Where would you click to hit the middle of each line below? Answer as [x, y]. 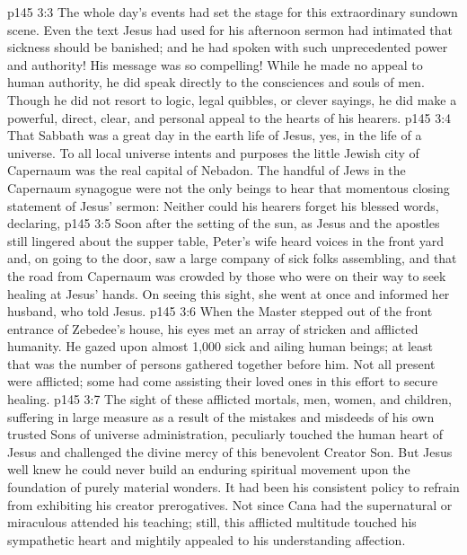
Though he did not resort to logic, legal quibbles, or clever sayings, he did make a [232, 99]
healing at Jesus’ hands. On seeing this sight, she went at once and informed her [229, 293]
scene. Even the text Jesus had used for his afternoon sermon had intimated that [230, 29]
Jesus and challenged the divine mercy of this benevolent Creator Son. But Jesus [230, 451]
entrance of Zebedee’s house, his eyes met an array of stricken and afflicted [213, 328]
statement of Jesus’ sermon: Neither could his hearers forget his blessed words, [223, 205]
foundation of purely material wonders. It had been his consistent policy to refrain [233, 487]
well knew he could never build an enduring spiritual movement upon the [209, 469]
